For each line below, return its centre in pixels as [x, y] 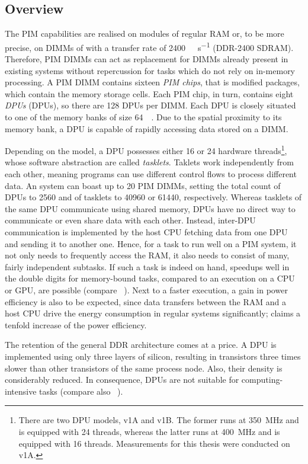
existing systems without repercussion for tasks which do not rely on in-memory [150, 70]
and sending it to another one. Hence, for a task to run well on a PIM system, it [151, 243]
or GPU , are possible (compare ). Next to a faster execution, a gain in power [146, 289]
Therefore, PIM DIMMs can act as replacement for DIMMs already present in [147, 59]
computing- [262, 380]
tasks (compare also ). [81, 391]
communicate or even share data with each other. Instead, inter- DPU [130, 220]
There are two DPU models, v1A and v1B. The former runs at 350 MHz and [159, 420]
